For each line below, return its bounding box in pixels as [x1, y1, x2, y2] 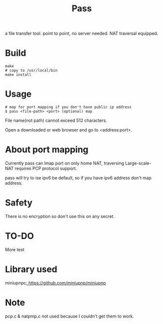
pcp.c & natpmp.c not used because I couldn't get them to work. [5, 313, 134, 319]
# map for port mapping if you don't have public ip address [5, 105, 132, 110]
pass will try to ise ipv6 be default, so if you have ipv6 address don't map [5, 175, 152, 181]
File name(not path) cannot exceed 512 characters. [5, 118, 107, 124]
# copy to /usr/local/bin [5, 68, 57, 73]
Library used [5, 264, 57, 275]
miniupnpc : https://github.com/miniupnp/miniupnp [5, 280, 106, 286]
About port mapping [5, 144, 89, 155]
